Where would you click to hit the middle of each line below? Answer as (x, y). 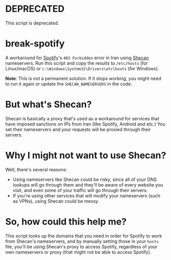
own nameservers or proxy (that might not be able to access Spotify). (78, 252)
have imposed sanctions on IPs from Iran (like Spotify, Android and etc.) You (86, 124)
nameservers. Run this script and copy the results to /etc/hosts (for (77, 63)
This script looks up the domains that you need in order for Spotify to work (84, 236)
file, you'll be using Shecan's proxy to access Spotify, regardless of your (81, 246)
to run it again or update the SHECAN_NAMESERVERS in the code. (69, 84)
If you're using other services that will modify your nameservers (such (87, 196)
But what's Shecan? (48, 105)
